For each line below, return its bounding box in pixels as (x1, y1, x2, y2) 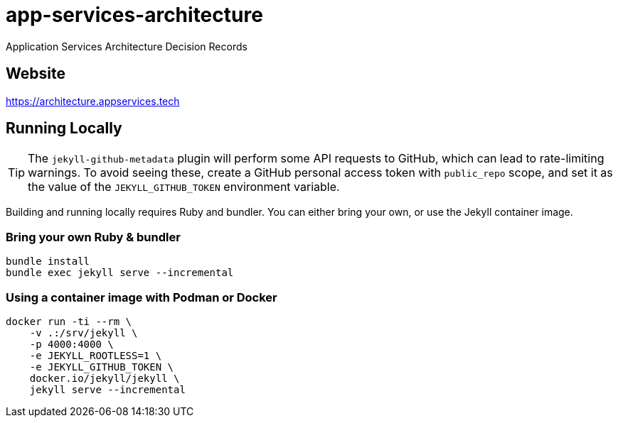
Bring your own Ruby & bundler (6, 229, 181, 244)
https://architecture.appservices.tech (6, 94, 180, 107)
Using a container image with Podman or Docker (6, 290, 277, 304)
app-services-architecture (6, 3, 263, 27)
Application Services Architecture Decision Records (6, 40, 247, 53)
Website (6, 65, 65, 83)
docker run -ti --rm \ (6, 315, 132, 327)
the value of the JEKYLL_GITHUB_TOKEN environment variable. (28, 180, 340, 194)
